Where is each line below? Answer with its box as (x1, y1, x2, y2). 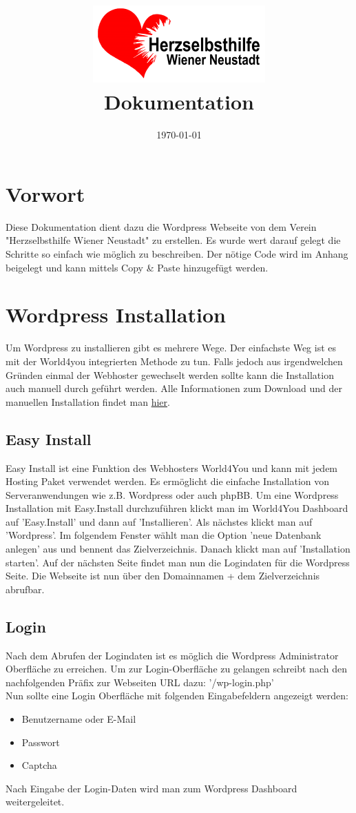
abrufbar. (6, 582, 45, 596)
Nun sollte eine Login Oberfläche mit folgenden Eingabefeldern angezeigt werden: (6, 688, 348, 703)
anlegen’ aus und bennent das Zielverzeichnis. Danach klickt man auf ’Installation (6, 542, 350, 556)
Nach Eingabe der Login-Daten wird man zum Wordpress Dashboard (6, 781, 297, 795)
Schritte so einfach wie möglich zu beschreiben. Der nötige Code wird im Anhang (6, 247, 348, 261)
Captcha (21, 758, 57, 772)
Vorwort (6, 179, 85, 207)
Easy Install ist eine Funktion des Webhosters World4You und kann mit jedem (6, 460, 338, 475)
